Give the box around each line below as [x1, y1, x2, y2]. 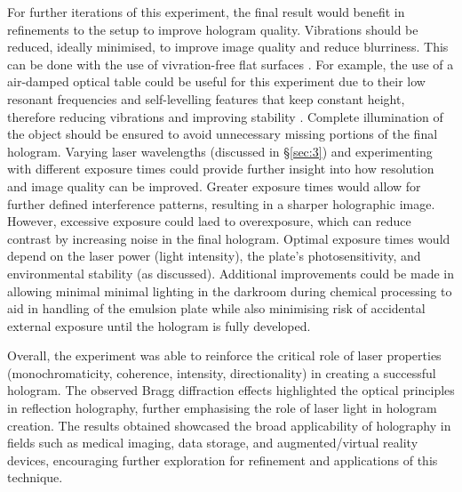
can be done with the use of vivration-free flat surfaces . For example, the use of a [7, 54, 454, 73]
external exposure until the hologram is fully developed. [7, 316, 311, 335]
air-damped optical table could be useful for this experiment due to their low [7, 72, 426, 91]
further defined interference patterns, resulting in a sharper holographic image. [7, 194, 435, 213]
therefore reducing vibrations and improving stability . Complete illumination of [7, 107, 443, 125]
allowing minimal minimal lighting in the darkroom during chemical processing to [7, 281, 452, 300]
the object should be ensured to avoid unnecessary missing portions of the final [7, 125, 438, 143]
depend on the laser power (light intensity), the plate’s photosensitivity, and [7, 246, 421, 265]
